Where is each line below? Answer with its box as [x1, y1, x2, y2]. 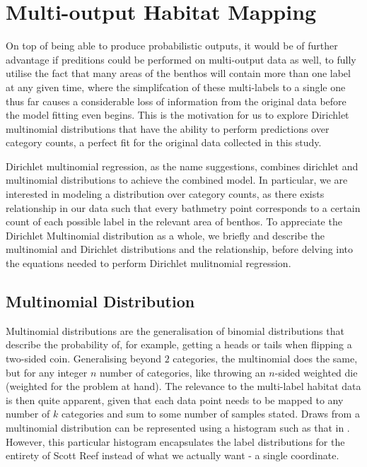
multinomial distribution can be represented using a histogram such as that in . [6, 420, 350, 435]
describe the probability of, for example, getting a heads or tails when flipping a [6, 337, 352, 352]
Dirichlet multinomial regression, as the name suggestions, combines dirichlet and [6, 158, 359, 173]
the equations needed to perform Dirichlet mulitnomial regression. [6, 256, 291, 271]
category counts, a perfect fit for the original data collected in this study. [6, 135, 322, 150]
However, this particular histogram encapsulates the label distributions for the [6, 434, 345, 449]
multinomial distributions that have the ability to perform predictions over [6, 121, 330, 136]
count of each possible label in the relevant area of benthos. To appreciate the [6, 214, 342, 229]
